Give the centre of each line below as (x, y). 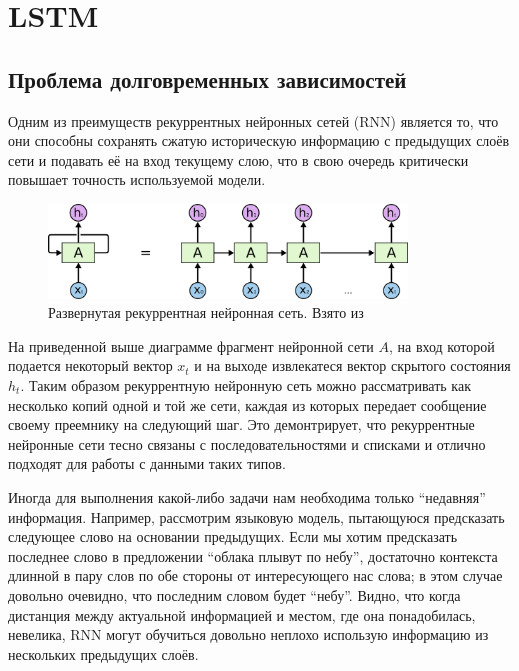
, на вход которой (441, 345)
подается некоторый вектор (90, 365)
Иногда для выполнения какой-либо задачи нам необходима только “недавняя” (247, 496)
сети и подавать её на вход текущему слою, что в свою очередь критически (238, 159)
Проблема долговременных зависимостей (207, 78)
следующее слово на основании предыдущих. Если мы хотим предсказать (233, 536)
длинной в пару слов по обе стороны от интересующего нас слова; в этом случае (255, 575)
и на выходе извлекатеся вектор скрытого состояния (352, 365)
